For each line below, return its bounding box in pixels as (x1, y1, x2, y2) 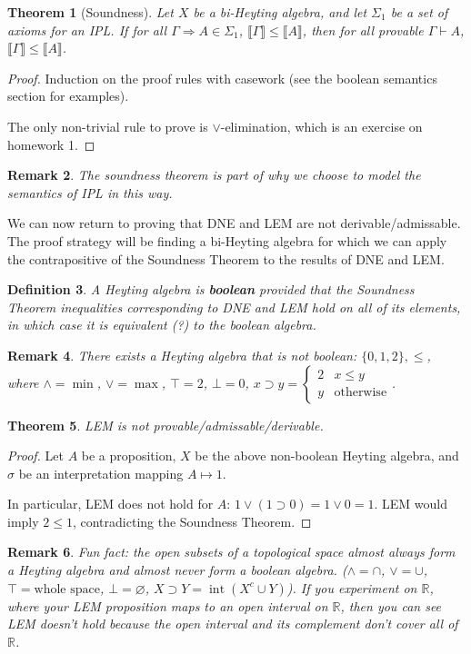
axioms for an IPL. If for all (7, 20, 167, 39)
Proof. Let (7, 446, 64, 465)
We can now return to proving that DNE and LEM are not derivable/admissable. (7, 213, 461, 233)
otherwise (334, 386, 387, 400)
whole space (34, 582, 100, 596)
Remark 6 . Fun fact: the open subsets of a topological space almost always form (7, 542, 456, 561)
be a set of (390, 3, 448, 21)
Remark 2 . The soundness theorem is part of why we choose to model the (7, 165, 421, 184)
